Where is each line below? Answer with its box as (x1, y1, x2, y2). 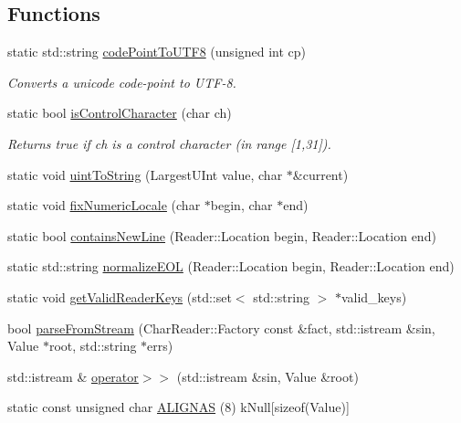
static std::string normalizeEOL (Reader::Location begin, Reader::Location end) (7, 257, 455, 276)
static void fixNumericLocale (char (7, 196, 201, 215)
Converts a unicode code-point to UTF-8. (7, 72, 236, 91)
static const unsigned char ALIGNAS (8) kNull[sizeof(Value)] (7, 397, 350, 417)
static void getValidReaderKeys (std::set (7, 287, 232, 306)
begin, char (210, 196, 273, 215)
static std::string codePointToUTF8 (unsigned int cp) (7, 42, 307, 61)
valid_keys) (341, 287, 407, 306)
